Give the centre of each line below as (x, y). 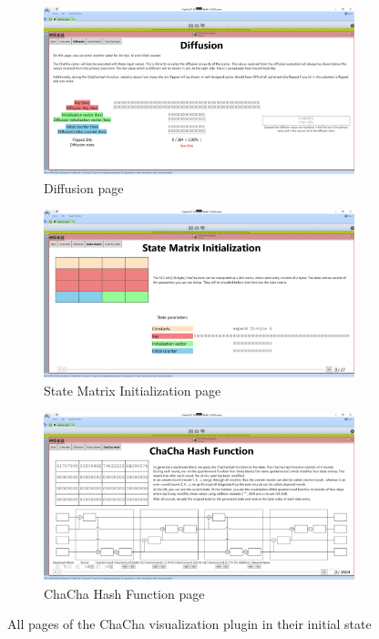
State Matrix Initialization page (133, 391)
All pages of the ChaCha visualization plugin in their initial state (189, 624)
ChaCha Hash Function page (124, 593)
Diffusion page (84, 187)
